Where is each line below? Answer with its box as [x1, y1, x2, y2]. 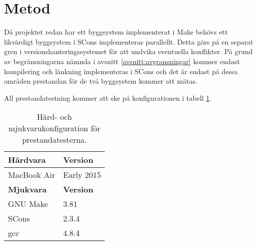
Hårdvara [8, 154, 46, 166]
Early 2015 [63, 169, 101, 181]
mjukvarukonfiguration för [9, 122, 101, 134]
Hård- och [37, 111, 72, 123]
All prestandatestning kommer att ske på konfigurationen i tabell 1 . [4, 92, 212, 103]
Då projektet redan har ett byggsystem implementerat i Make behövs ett [4, 27, 228, 37]
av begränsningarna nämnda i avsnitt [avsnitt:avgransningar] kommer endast [4, 56, 240, 66]
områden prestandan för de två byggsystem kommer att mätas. [4, 76, 197, 86]
